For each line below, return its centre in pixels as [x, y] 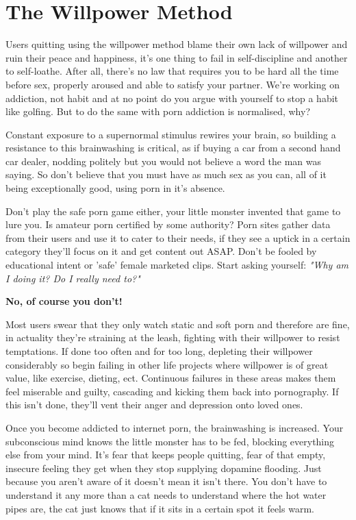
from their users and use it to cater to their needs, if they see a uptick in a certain [178, 237]
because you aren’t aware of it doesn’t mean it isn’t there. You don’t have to [166, 481]
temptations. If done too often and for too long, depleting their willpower [159, 351]
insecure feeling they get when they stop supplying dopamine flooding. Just [164, 468]
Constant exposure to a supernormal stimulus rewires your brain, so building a [171, 134]
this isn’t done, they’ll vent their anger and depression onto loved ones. [154, 405]
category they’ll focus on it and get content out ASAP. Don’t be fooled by [161, 251]
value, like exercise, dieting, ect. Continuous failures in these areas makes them [171, 378]
